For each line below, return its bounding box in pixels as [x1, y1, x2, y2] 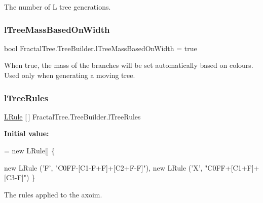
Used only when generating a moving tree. [4, 70, 135, 80]
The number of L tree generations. [4, 2, 111, 12]
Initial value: [4, 128, 49, 139]
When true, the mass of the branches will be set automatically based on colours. [4, 60, 253, 70]
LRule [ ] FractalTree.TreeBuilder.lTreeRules [4, 111, 141, 121]
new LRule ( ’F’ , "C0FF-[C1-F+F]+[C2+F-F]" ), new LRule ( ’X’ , [4, 162, 203, 173]
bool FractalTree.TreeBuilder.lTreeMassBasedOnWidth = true [4, 43, 197, 53]
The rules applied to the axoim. [4, 189, 102, 199]
